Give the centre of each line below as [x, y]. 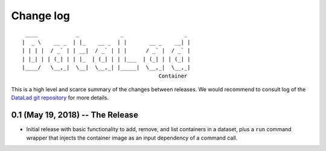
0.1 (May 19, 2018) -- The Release [75, 115]
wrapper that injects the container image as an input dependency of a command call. [132, 138]
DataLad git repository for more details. [60, 98]
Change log [41, 16]
